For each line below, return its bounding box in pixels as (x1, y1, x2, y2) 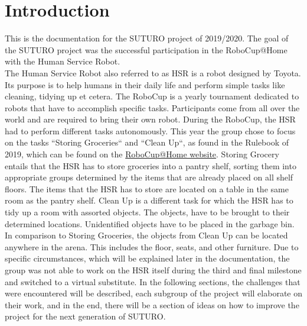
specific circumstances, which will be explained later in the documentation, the (5, 252, 290, 264)
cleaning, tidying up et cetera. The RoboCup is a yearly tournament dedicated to (5, 90, 299, 102)
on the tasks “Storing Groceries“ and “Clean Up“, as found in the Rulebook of (5, 136, 289, 149)
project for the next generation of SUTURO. (5, 310, 166, 322)
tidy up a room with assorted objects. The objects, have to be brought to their (5, 206, 290, 218)
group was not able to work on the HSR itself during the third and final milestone (5, 264, 302, 276)
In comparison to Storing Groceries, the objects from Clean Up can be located (5, 229, 288, 241)
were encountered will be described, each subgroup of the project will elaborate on (5, 287, 302, 299)
